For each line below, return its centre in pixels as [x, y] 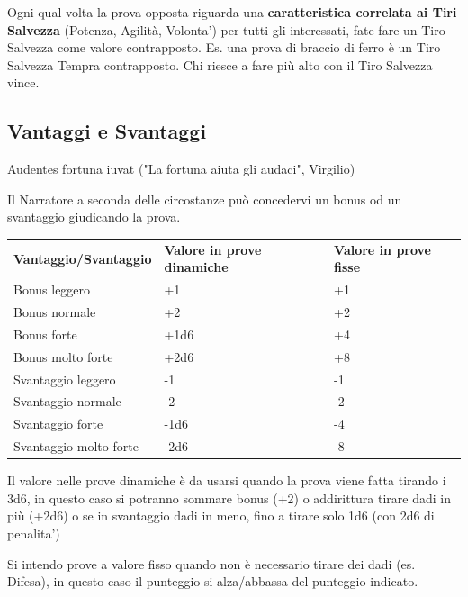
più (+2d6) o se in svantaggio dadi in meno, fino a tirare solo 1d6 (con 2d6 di [221, 516]
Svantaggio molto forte [76, 446]
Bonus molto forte [63, 356]
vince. [23, 82]
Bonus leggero [52, 289]
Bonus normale [55, 311]
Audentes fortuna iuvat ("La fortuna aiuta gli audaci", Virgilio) [181, 169]
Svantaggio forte [58, 424]
